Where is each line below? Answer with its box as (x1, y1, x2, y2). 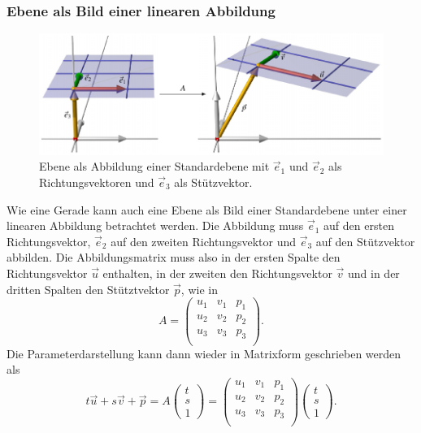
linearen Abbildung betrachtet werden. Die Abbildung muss (7, 217, 304, 234)
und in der (348, 264, 400, 281)
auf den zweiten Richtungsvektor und (111, 232, 296, 249)
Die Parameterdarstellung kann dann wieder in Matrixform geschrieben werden (7, 344, 401, 362)
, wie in (180, 280, 218, 297)
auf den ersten (323, 217, 394, 234)
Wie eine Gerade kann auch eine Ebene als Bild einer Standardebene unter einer (7, 201, 407, 218)
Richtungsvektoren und (39, 173, 154, 190)
